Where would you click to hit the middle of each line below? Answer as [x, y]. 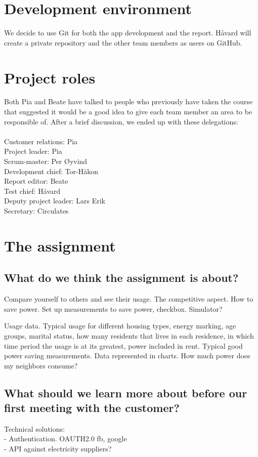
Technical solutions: [34, 428]
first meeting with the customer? [92, 408]
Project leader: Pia [33, 151]
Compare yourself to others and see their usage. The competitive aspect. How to [129, 299]
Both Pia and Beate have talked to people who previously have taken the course [128, 101]
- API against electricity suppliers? [58, 449]
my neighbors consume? [41, 365]
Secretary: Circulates [36, 210]
